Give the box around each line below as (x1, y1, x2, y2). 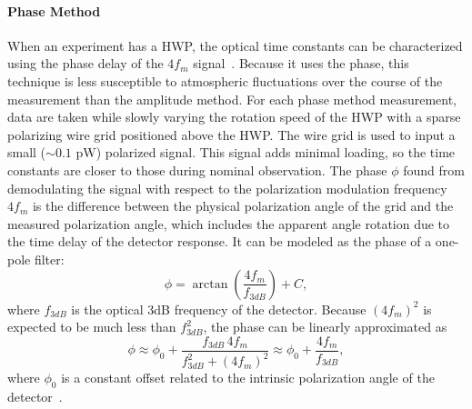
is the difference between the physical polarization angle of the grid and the (32, 196, 454, 215)
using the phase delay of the (7, 54, 164, 73)
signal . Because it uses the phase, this (193, 54, 409, 73)
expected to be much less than (7, 317, 176, 336)
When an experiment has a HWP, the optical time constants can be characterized (7, 35, 463, 55)
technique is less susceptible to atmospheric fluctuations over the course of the (7, 71, 443, 90)
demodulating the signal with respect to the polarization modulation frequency (7, 178, 447, 197)
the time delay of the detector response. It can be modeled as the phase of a (7, 232, 432, 251)
